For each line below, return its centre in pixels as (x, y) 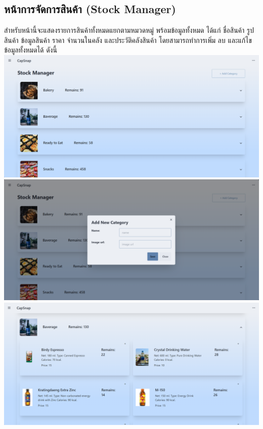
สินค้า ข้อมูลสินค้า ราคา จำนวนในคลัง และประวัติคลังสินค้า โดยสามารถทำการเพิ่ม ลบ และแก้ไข (128, 40)
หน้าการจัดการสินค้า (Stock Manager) (90, 9)
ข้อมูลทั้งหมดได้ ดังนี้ (31, 50)
